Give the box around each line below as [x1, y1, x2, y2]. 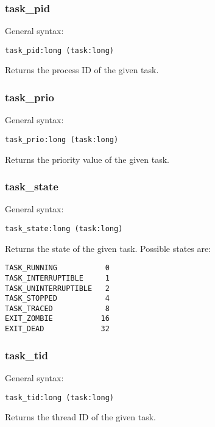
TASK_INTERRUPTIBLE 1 [5, 273, 110, 282]
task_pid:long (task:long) [5, 46, 114, 55]
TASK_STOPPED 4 [5, 294, 110, 303]
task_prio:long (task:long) [5, 135, 119, 144]
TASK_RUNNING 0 [5, 264, 110, 273]
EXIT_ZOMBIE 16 [5, 314, 110, 323]
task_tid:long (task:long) [5, 393, 114, 402]
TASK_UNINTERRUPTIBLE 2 [5, 284, 110, 293]
